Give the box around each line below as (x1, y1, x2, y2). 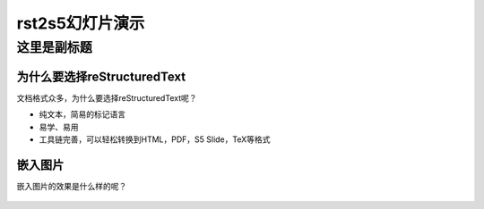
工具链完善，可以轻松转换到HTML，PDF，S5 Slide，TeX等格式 (39, 134, 271, 145)
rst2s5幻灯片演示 (16, 13, 145, 33)
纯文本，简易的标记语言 (39, 109, 125, 120)
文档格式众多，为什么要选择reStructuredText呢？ (16, 92, 197, 103)
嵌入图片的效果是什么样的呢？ (16, 180, 127, 191)
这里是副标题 (16, 39, 93, 55)
